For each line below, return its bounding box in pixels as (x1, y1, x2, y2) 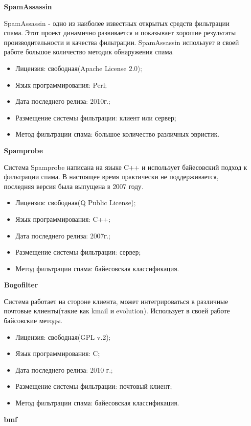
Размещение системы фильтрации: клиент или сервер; (15, 112, 176, 122)
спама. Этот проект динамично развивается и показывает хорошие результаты (4, 27, 236, 38)
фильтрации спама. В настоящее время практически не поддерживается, (4, 171, 219, 182)
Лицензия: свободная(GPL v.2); (15, 331, 111, 342)
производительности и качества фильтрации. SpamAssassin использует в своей (4, 37, 239, 47)
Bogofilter (4, 280, 38, 290)
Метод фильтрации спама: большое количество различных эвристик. (15, 129, 220, 139)
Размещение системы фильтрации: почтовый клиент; (15, 381, 172, 391)
